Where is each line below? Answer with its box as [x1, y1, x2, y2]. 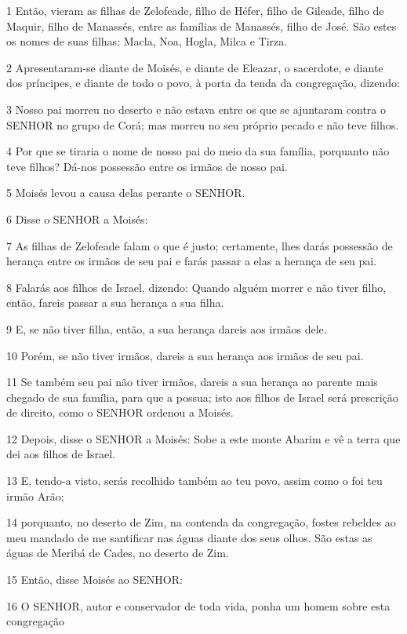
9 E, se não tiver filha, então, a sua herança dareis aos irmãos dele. [6, 320, 327, 337]
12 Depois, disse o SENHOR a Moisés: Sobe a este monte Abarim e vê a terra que [6, 430, 401, 446]
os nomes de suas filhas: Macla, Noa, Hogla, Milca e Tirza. [6, 33, 288, 49]
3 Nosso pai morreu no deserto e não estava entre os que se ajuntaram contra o [6, 100, 387, 117]
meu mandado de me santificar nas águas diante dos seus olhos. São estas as [6, 529, 372, 545]
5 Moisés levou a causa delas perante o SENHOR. [6, 184, 245, 201]
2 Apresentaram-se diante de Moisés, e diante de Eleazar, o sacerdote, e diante [6, 59, 383, 75]
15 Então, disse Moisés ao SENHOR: [6, 571, 183, 588]
